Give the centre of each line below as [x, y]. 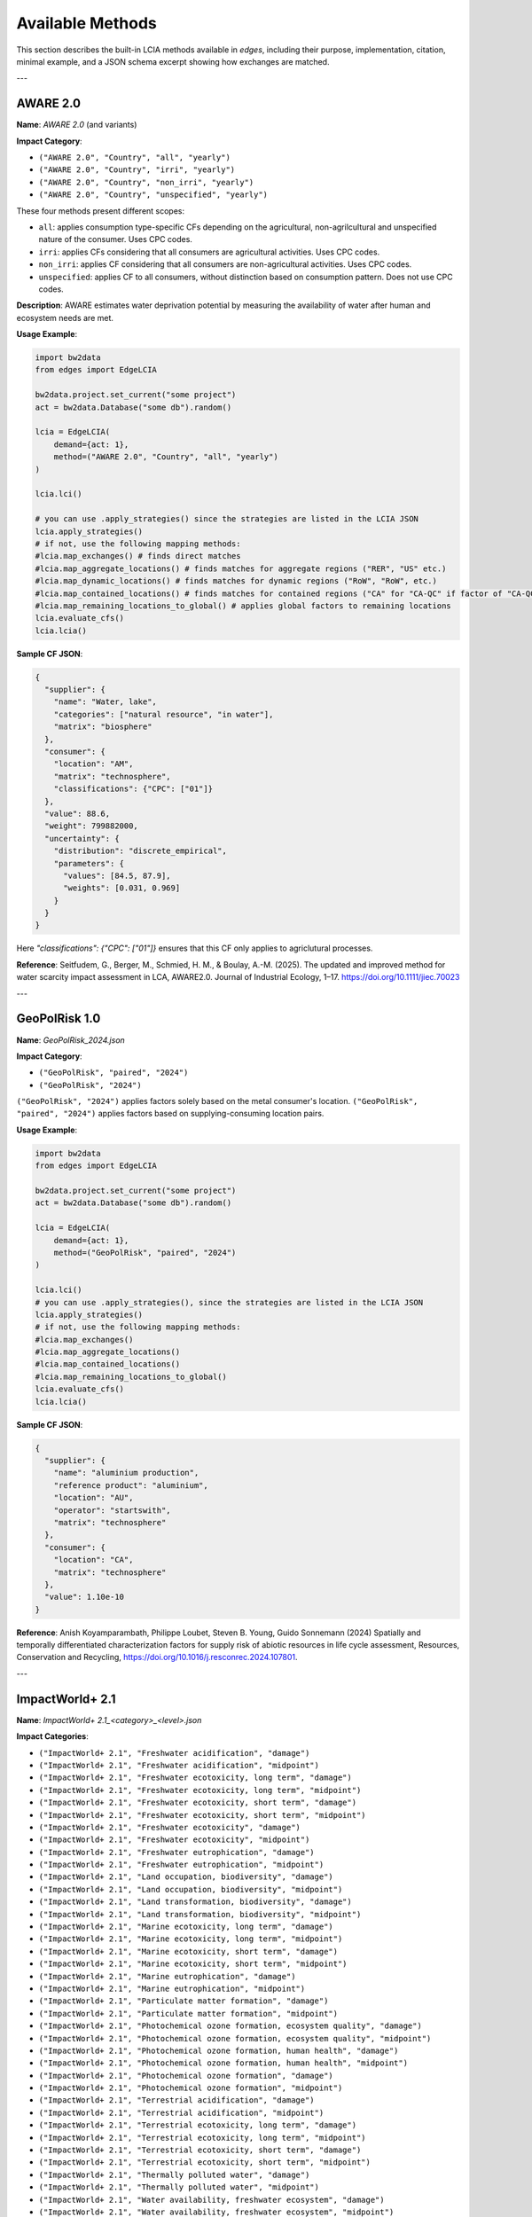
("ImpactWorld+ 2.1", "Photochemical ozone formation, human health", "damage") [219, 2050]
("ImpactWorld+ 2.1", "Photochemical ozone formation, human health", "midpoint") [223, 2063]
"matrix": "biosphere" [103, 727]
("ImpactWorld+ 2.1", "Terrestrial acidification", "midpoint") [181, 2112]
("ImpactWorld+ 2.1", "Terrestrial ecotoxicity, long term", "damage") [198, 2125]
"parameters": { [89, 863]
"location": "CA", [94, 1560]
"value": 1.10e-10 [84, 1597]
